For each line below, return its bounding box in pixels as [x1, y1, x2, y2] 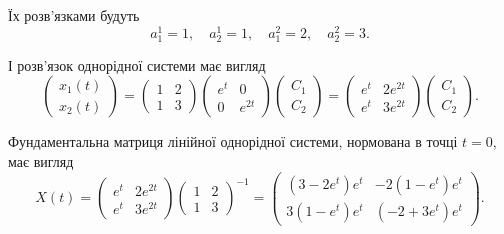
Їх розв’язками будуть [8, 5, 140, 25]
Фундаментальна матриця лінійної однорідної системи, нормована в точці [8, 131, 458, 152]
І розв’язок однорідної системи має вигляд [8, 54, 266, 75]
